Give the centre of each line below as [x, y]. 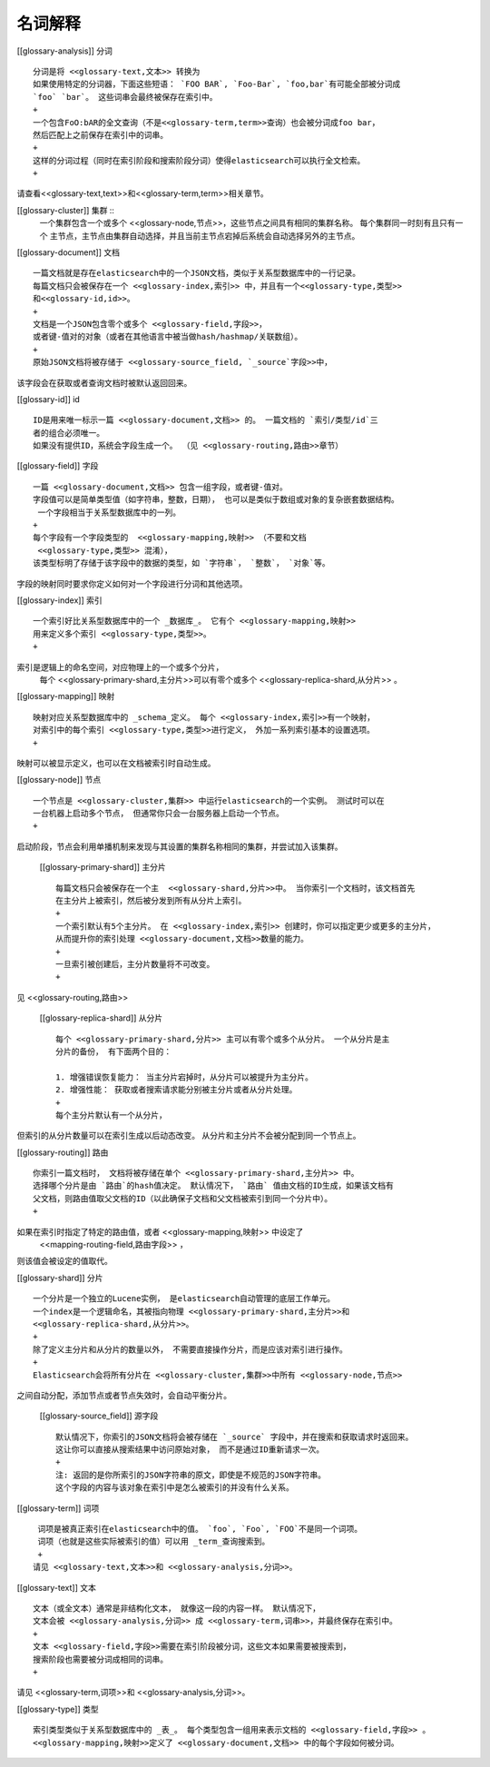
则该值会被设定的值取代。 [64, 1261]
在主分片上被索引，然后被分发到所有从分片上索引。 [151, 901]
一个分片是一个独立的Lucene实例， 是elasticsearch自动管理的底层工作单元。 [184, 1299]
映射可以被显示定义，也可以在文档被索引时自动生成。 [116, 763]
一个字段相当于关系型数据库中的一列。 [109, 512]
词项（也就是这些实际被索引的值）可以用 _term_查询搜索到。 [154, 1542]
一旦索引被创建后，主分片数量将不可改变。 [135, 964]
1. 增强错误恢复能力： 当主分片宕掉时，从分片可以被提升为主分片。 [184, 1077]
